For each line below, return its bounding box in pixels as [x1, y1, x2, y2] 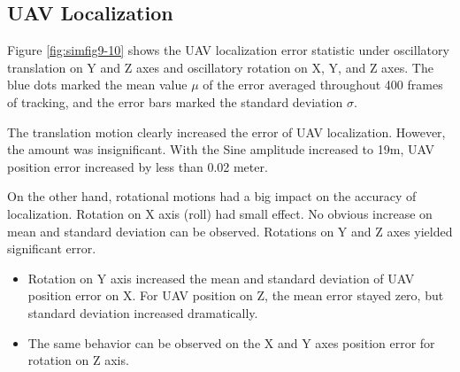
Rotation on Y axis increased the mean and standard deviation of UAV [27, 268, 415, 287]
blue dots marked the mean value [7, 75, 188, 94]
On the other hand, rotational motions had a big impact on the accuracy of [7, 187, 417, 205]
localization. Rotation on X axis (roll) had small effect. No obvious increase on [7, 204, 433, 222]
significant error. [7, 239, 96, 258]
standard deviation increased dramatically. [27, 303, 258, 322]
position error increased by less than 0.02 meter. [7, 157, 268, 175]
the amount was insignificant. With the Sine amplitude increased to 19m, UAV [7, 140, 434, 159]
